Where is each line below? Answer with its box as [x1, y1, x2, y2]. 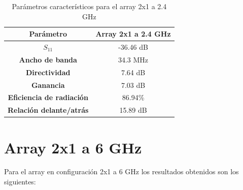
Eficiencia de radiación [8, 92, 88, 103]
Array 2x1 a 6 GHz [4, 137, 142, 157]
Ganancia [31, 79, 65, 90]
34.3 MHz [118, 54, 149, 65]
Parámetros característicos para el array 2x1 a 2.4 [12, 1, 167, 11]
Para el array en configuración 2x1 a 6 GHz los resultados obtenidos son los [4, 166, 239, 177]
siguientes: [4, 176, 36, 187]
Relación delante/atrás [8, 105, 89, 115]
